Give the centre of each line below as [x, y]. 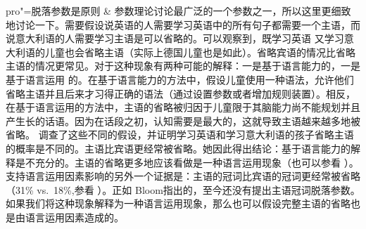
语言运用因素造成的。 [74, 217]
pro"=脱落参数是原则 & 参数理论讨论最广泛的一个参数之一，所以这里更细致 [178, 11]
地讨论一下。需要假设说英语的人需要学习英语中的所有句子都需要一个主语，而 [183, 24]
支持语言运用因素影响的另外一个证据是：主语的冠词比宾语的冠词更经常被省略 [183, 176]
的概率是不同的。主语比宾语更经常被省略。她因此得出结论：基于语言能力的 [178, 148]
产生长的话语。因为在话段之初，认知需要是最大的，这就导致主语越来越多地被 [183, 120]
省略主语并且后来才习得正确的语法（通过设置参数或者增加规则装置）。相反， [181, 93]
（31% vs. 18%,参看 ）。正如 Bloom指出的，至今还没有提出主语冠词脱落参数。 [183, 189]
